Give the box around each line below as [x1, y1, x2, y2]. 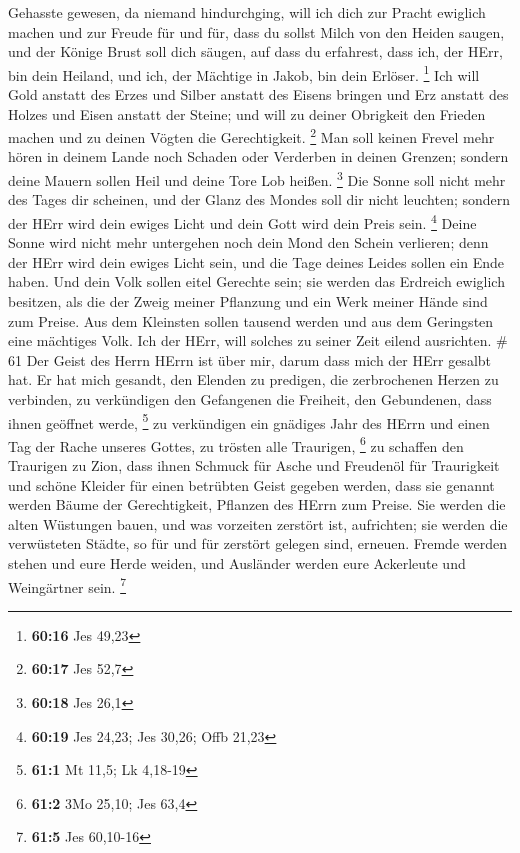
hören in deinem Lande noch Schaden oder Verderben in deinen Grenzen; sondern [8, 146, 509, 167]
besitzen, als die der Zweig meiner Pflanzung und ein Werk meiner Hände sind [8, 290, 488, 311]
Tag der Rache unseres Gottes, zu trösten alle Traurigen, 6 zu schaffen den [8, 432, 464, 456]
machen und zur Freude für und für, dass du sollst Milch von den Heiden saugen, [8, 21, 505, 42]
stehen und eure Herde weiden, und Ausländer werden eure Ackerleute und [8, 552, 466, 573]
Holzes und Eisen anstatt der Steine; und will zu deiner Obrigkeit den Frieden [8, 103, 486, 124]
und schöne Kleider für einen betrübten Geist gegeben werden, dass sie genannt [8, 474, 495, 495]
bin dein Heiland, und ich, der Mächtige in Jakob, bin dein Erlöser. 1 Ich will [8, 61, 480, 85]
